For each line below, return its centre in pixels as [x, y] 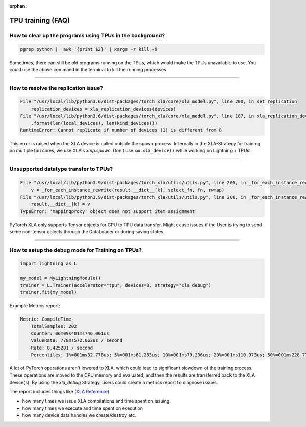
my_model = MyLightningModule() [61, 278]
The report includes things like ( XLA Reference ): [60, 392]
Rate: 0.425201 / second [62, 348]
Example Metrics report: [35, 305]
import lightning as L [48, 264]
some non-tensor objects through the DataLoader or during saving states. [87, 231]
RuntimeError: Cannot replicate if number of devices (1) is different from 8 [121, 130]
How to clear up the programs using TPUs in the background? [87, 35]
